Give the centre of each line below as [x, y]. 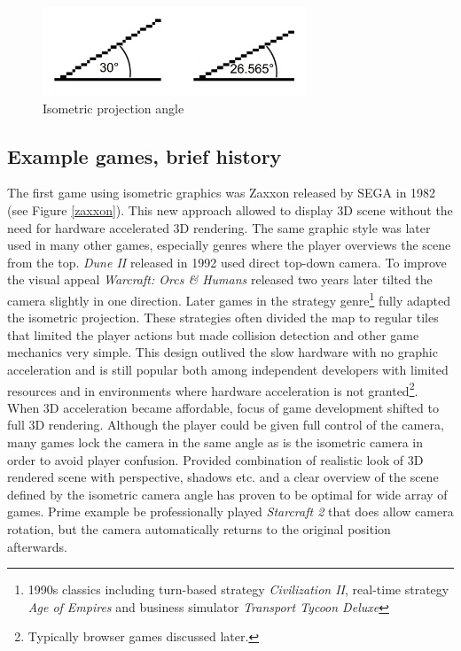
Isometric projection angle [113, 108]
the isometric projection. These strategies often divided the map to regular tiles [223, 318]
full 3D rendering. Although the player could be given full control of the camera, [226, 425]
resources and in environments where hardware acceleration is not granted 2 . [213, 389]
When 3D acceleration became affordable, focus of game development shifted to [223, 407]
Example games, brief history [145, 155]
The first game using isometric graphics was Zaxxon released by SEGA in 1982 [222, 193]
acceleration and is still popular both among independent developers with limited [228, 369]
